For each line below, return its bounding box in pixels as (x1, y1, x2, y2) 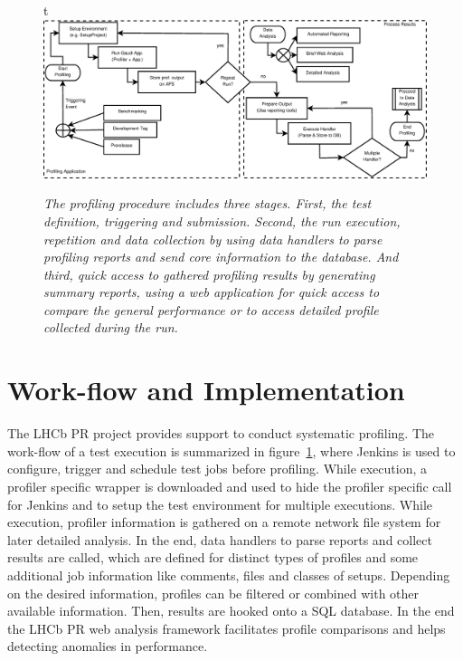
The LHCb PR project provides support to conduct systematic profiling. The (7, 424, 435, 443)
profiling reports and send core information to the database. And (43, 247, 399, 266)
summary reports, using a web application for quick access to (43, 283, 380, 302)
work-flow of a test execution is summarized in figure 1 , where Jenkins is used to (7, 441, 456, 460)
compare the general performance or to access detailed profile (43, 300, 379, 319)
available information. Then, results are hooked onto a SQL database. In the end (7, 601, 455, 620)
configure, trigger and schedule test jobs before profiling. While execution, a (7, 459, 428, 478)
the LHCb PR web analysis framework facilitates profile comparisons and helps (7, 618, 446, 637)
